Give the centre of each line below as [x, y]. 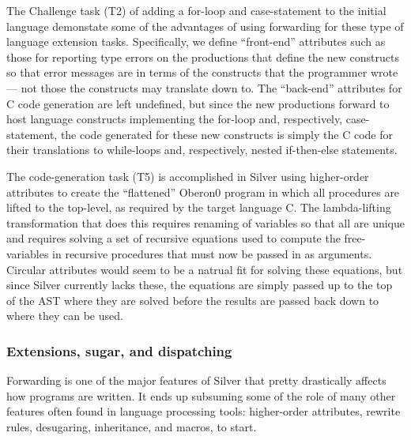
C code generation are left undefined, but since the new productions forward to [198, 103]
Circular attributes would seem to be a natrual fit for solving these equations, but [205, 269]
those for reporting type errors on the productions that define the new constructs [203, 56]
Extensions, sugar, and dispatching [119, 350]
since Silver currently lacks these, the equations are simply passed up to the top [200, 285]
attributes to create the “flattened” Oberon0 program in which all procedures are [203, 192]
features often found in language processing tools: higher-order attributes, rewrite [204, 411]
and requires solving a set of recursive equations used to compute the [173, 238]
